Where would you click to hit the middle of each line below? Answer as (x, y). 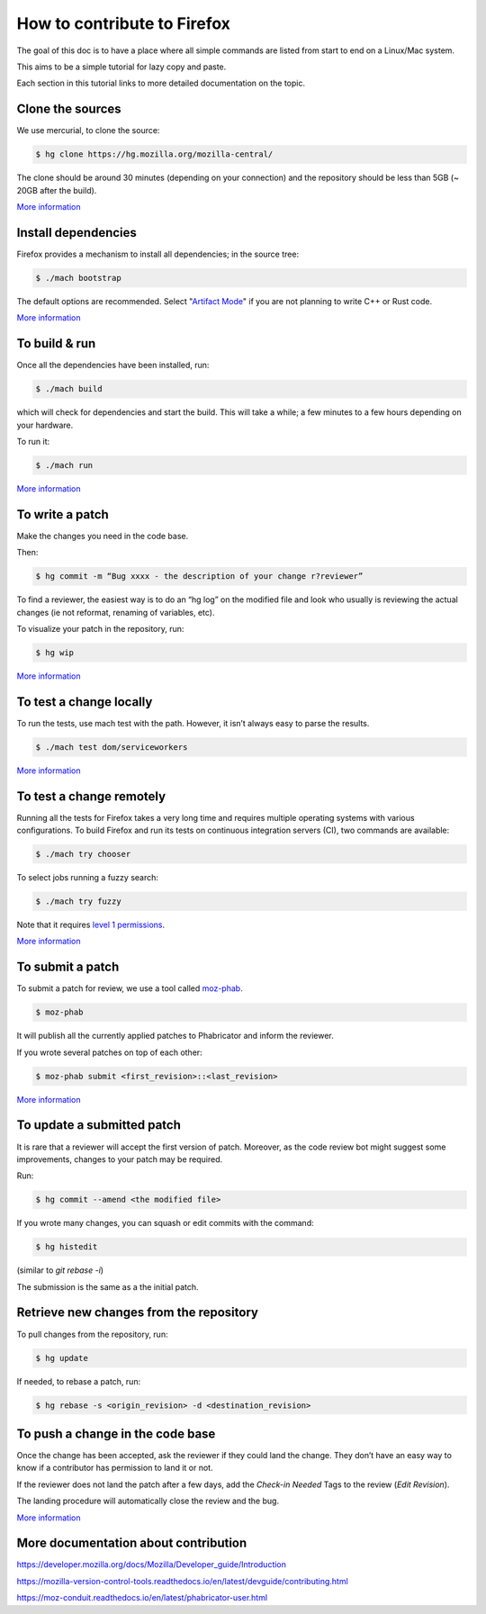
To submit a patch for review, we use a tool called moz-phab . (130, 988)
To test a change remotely (91, 796)
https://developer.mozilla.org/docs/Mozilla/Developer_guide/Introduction (152, 1564)
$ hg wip (55, 652)
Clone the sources (69, 109)
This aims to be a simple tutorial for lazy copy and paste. (121, 67)
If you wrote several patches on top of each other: (109, 1052)
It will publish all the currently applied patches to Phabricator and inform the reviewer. (175, 1036)
